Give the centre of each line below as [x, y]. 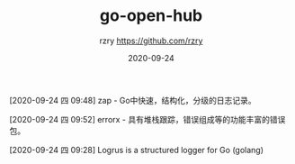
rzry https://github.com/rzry [151, 41]
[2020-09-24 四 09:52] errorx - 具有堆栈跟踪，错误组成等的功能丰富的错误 [147, 119]
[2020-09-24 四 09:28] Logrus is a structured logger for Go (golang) [136, 150]
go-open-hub [151, 16]
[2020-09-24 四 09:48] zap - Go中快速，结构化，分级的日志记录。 [133, 100]
